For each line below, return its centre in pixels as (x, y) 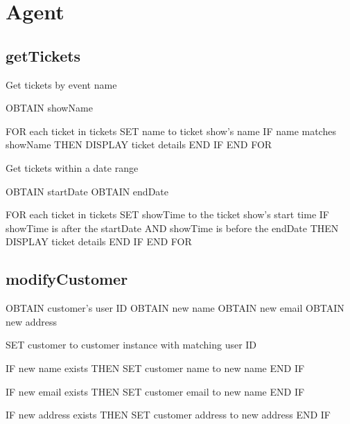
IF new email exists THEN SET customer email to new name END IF (155, 391)
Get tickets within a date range (72, 167)
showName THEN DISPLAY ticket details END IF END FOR (139, 144)
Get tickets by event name (61, 84)
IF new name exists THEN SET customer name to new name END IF (155, 368)
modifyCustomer (67, 279)
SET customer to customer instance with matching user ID (131, 345)
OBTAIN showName (49, 108)
